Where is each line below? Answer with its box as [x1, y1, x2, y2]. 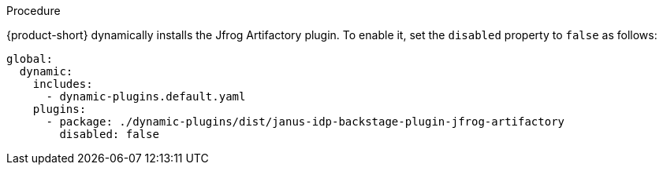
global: [6, 53, 54, 65]
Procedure [6, 4, 61, 17]
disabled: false [59, 128, 159, 140]
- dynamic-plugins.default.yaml [46, 90, 246, 103]
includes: [32, 78, 93, 90]
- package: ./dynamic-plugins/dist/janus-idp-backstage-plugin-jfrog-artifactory [46, 115, 565, 128]
